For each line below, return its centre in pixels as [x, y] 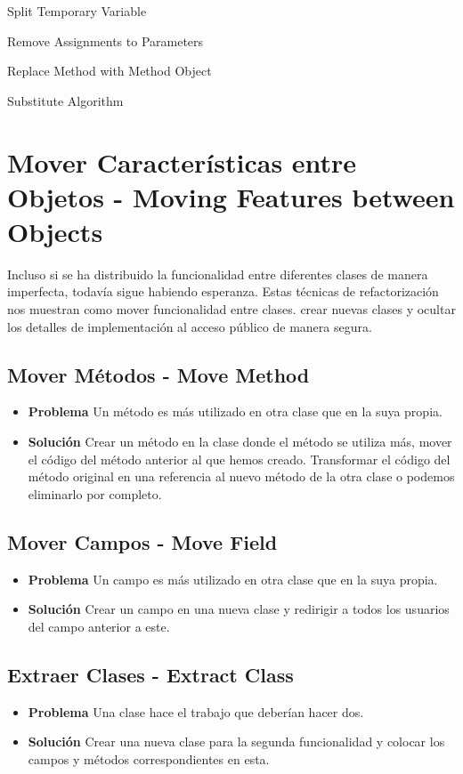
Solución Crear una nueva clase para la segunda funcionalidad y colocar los [236, 742]
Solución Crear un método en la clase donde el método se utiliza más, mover [240, 442]
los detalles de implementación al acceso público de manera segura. [190, 326]
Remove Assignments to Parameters [106, 40]
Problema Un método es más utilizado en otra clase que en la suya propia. [235, 411]
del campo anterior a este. [99, 626]
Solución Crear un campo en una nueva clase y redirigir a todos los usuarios [239, 609]
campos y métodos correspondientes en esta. [149, 758]
